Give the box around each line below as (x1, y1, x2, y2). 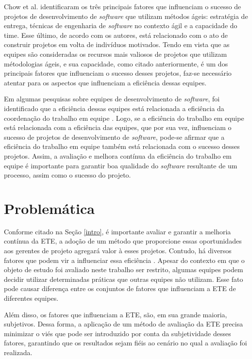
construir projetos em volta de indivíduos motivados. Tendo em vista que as (4, 39, 230, 49)
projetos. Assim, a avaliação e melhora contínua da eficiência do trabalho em (4, 150, 232, 161)
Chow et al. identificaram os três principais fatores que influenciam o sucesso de (4, 1, 241, 11)
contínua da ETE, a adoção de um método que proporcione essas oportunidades (4, 236, 242, 246)
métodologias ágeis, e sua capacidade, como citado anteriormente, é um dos (4, 58, 228, 68)
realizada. (4, 347, 33, 357)
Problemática (4, 198, 95, 218)
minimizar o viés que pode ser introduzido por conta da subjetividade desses (4, 328, 231, 338)
